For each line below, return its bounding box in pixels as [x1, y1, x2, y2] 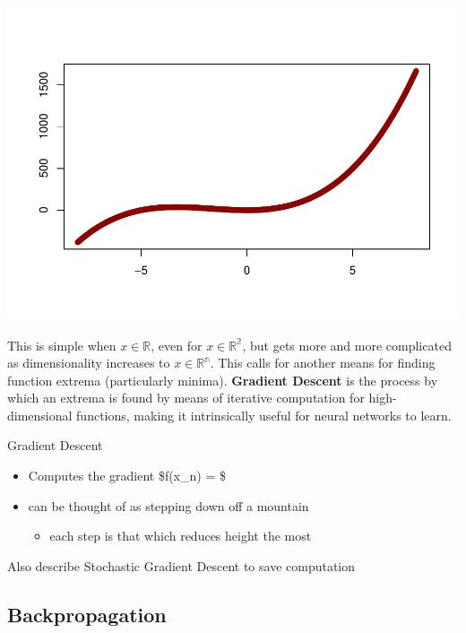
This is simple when [7, 335, 116, 354]
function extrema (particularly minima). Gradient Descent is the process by [7, 370, 438, 389]
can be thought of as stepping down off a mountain [28, 496, 309, 515]
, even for [151, 335, 203, 354]
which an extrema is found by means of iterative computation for [7, 388, 365, 407]
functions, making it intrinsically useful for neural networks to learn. [76, 405, 452, 424]
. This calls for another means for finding [210, 353, 436, 372]
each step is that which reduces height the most [49, 526, 312, 545]
